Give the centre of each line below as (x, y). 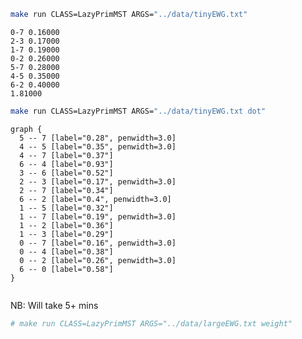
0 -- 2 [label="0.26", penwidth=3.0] (98, 260)
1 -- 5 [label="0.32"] (66, 208)
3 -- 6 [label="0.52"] (66, 173)
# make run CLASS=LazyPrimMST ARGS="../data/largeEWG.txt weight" (151, 323)
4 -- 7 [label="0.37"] (66, 155)
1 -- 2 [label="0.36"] (66, 225)
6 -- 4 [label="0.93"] (66, 164)
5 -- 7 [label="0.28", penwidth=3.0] (98, 138)
